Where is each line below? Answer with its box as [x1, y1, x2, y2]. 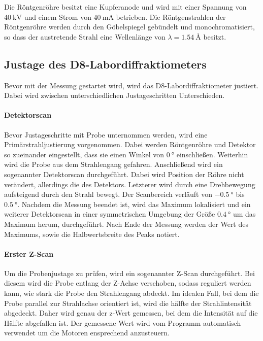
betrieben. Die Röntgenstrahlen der [116, 11, 226, 22]
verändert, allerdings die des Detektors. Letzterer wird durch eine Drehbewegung [4, 179, 255, 189]
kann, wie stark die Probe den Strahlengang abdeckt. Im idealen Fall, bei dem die [4, 288, 259, 298]
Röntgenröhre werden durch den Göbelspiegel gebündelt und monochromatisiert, [4, 21, 255, 32]
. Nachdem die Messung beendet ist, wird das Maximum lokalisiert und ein [17, 198, 251, 209]
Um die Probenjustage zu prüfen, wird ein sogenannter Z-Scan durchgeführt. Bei [4, 267, 255, 278]
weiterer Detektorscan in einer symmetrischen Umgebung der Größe [4, 209, 215, 219]
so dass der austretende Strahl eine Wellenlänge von [4, 31, 166, 42]
